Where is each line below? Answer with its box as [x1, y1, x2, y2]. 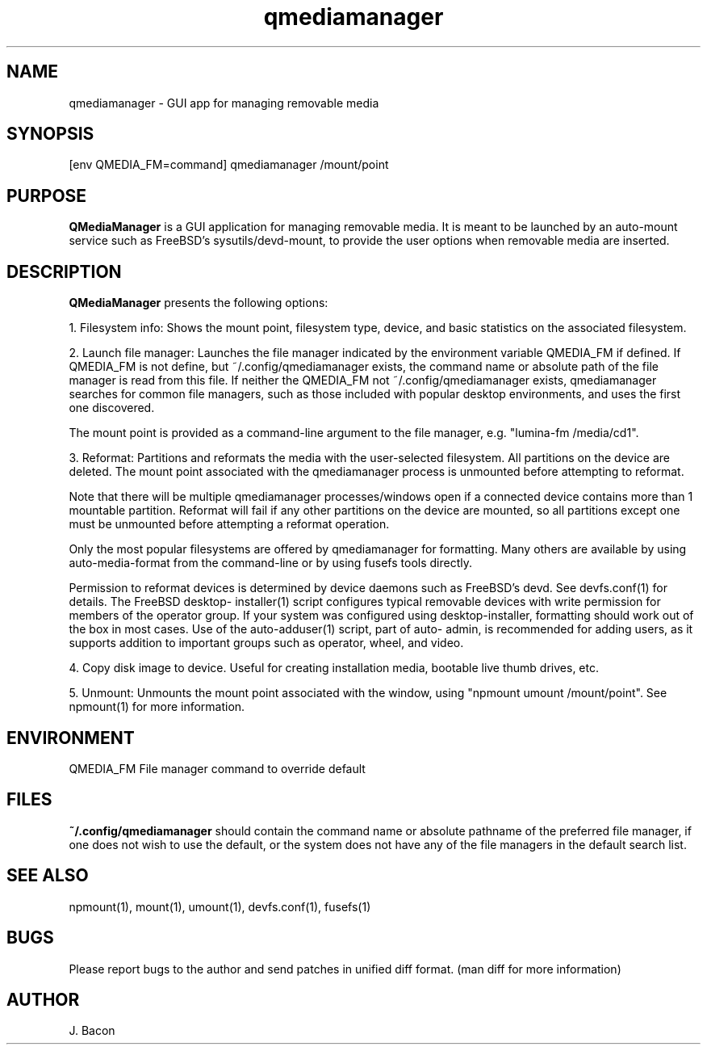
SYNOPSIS [6, 124, 94, 145]
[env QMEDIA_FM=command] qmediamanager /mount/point [69, 158, 389, 172]
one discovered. [69, 401, 155, 415]
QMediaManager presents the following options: [69, 296, 328, 310]
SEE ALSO [6, 865, 89, 886]
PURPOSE [6, 185, 87, 206]
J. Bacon [69, 1024, 115, 1038]
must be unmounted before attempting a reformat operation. [69, 517, 390, 532]
